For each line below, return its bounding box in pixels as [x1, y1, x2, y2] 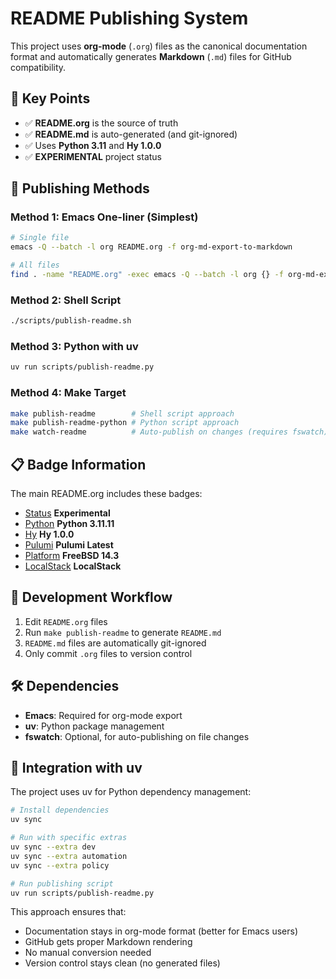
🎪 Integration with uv [10, 760, 143, 777]
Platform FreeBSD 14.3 [24, 550, 120, 562]
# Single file [10, 233, 70, 243]
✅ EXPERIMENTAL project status [24, 150, 162, 162]
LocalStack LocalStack [24, 560, 122, 572]
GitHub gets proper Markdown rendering [24, 936, 193, 948]
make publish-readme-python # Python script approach [10, 418, 240, 428]
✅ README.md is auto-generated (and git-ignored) [24, 128, 238, 140]
